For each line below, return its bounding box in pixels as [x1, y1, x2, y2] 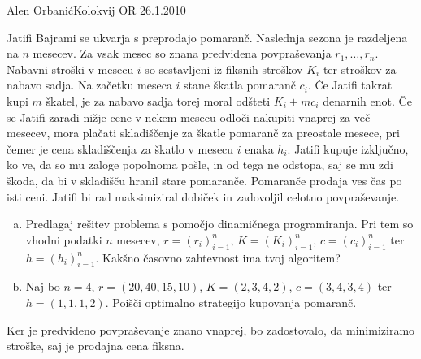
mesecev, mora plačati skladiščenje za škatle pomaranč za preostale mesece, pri [7, 124, 400, 141]
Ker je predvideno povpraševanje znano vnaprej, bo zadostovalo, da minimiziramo [7, 321, 415, 338]
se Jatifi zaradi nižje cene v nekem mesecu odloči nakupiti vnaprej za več [7, 108, 371, 125]
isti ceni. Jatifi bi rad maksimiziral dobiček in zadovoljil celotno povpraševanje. [7, 188, 400, 205]
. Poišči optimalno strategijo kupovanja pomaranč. [105, 293, 357, 310]
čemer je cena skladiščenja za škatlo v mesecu [7, 140, 234, 157]
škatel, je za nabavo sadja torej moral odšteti [46, 92, 271, 109]
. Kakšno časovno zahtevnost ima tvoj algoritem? [95, 249, 341, 266]
